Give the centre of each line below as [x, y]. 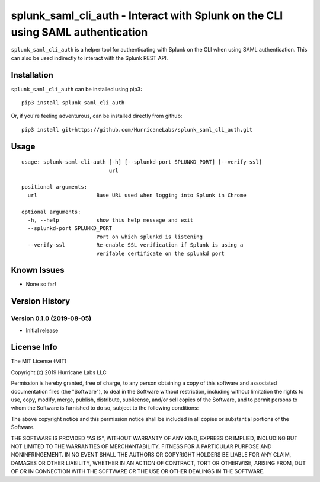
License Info [34, 347]
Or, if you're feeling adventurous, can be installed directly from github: [97, 116]
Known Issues [38, 270]
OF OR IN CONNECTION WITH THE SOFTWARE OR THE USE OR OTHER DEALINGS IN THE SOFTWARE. [138, 471]
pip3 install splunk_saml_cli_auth [73, 103]
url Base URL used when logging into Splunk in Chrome [137, 195]
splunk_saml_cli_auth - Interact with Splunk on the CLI [147, 15]
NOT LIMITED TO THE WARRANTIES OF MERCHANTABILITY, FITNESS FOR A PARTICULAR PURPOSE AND [141, 446]
